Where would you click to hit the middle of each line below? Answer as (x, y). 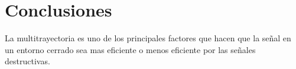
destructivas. (27, 61)
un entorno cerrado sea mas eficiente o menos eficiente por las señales (130, 49)
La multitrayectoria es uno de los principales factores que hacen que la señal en (148, 38)
